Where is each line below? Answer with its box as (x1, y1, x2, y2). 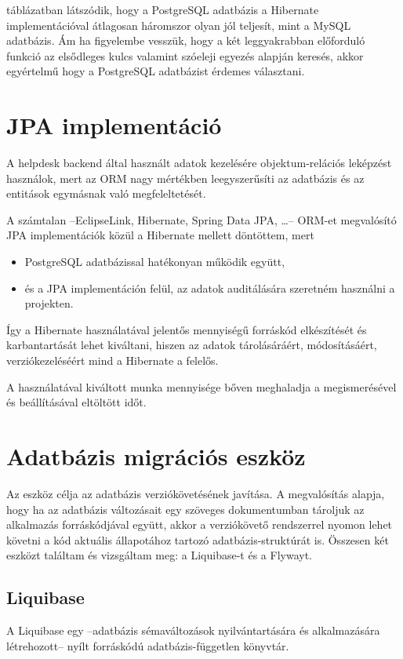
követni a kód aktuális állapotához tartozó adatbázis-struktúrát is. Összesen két (6, 531, 389, 548)
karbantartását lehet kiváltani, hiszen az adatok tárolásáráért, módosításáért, (6, 337, 377, 353)
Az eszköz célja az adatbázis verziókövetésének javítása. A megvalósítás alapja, (6, 485, 385, 501)
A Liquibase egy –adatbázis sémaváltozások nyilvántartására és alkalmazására (6, 622, 380, 639)
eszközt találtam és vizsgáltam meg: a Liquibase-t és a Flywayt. (6, 547, 312, 563)
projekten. (24, 295, 74, 311)
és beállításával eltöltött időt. (6, 394, 147, 410)
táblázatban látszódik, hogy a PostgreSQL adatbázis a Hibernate (6, 2, 319, 17)
